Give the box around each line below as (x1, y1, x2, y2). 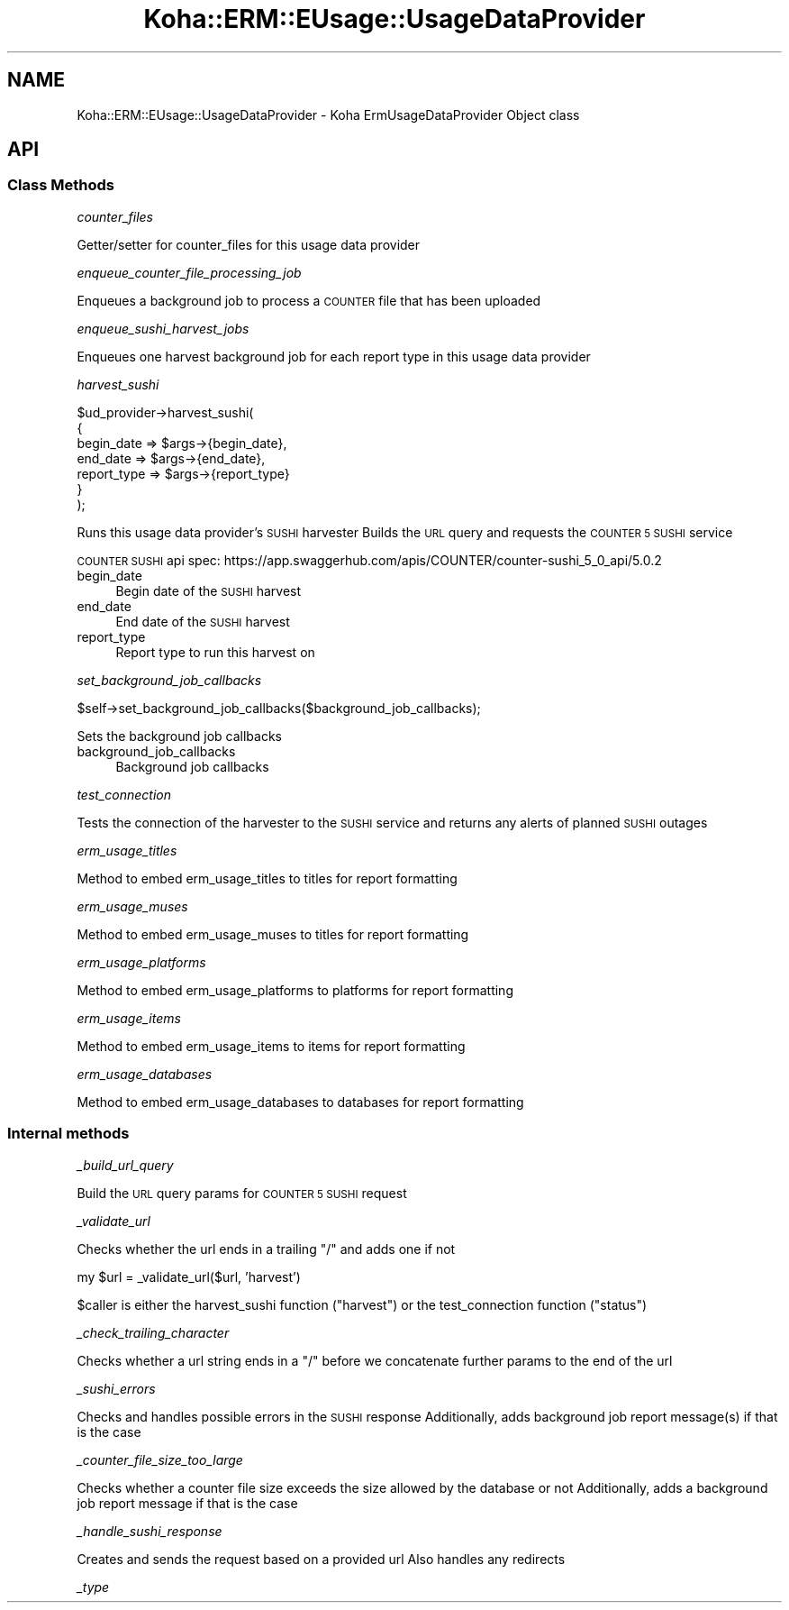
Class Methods (7, 176, 114, 195)
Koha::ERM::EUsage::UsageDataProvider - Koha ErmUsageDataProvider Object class (77, 106, 580, 123)
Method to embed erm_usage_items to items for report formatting (77, 1038, 466, 1054)
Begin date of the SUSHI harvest (115, 582, 302, 599)
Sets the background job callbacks (77, 727, 282, 744)
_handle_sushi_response (77, 1523, 222, 1539)
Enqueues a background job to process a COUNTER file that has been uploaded (77, 292, 541, 308)
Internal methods (7, 1124, 130, 1143)
